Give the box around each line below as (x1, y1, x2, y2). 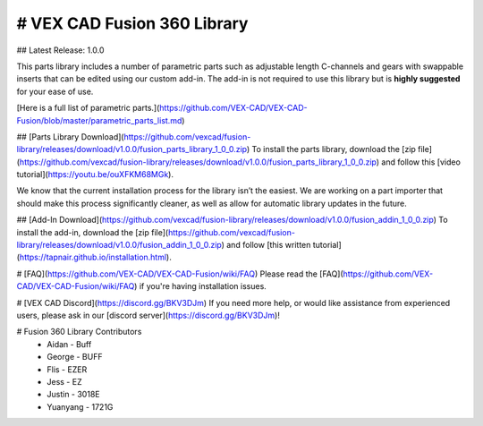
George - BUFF (47, 352, 103, 362)
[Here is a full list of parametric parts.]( (16, 103, 160, 114)
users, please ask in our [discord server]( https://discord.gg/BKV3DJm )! (16, 310, 281, 320)
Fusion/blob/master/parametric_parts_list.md (16, 115, 182, 125)
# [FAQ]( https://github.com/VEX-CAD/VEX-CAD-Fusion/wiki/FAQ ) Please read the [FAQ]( (16, 268, 343, 279)
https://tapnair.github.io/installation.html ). (19, 251, 172, 263)
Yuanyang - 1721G (47, 401, 114, 412)
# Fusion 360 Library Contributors (16, 327, 142, 337)
